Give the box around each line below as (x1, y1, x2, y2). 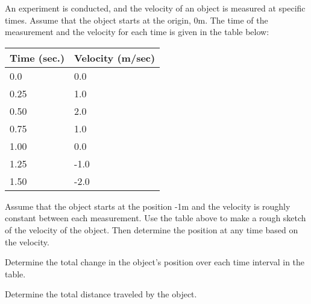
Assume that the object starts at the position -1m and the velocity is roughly (5, 199, 291, 212)
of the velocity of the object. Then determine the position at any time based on (5, 223, 298, 236)
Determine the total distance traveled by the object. (5, 288, 197, 300)
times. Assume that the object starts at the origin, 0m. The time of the (5, 13, 268, 26)
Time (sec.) (10, 50, 65, 65)
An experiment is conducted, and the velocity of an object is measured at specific (5, 2, 306, 14)
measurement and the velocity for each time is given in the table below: (5, 25, 269, 38)
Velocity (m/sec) (74, 50, 155, 65)
